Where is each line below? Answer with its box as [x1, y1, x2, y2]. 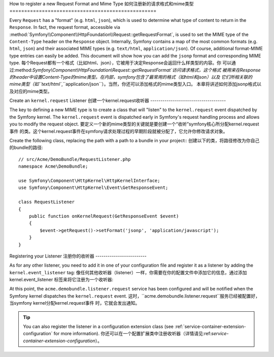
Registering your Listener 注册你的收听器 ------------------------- [9, 253, 147, 259]
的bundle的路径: [9, 145, 43, 151]
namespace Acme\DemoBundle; [18, 164, 88, 170]
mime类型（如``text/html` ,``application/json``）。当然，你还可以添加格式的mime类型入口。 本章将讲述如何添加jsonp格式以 [9, 81, 261, 87]
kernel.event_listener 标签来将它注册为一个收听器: [9, 277, 114, 283]
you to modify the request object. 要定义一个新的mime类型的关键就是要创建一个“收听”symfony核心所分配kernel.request [9, 121, 259, 127]
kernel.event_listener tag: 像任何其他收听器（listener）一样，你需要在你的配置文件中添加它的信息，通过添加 [9, 269, 247, 275]
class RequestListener [18, 199, 75, 205]
